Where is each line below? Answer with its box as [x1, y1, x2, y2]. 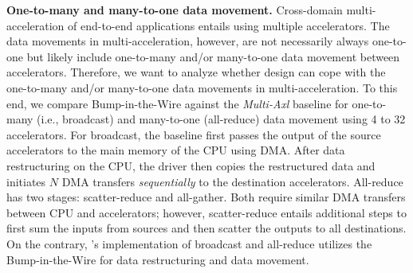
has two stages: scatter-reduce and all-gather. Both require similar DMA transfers [6, 189, 406, 205]
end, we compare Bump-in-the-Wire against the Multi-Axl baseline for [6, 95, 348, 111]
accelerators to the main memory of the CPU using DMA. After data [6, 142, 345, 158]
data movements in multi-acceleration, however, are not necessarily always [6, 33, 369, 49]
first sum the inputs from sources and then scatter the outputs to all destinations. [6, 220, 407, 236]
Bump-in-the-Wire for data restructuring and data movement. [6, 251, 309, 267]
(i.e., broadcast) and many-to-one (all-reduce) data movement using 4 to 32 [37, 111, 406, 127]
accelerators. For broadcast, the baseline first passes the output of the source [6, 126, 381, 142]
